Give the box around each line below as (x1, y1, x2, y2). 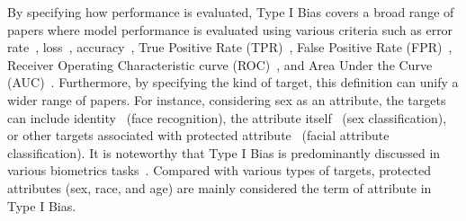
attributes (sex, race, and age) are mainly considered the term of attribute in (7, 178, 432, 197)
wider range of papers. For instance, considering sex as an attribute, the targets (7, 90, 446, 109)
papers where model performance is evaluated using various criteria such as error (7, 20, 453, 39)
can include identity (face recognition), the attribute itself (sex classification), (7, 108, 447, 127)
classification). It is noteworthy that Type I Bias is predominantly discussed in (7, 143, 441, 162)
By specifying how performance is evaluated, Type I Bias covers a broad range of (7, 3, 454, 21)
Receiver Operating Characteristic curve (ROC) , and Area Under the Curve (7, 55, 433, 74)
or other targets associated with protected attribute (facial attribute (7, 126, 390, 145)
